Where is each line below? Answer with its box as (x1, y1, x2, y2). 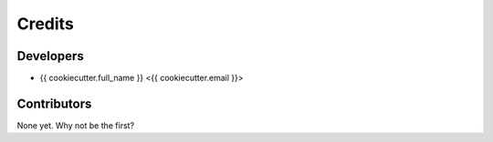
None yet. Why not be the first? (16, 119, 135, 131)
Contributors (16, 96, 92, 111)
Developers (16, 48, 84, 64)
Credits (16, 14, 75, 34)
